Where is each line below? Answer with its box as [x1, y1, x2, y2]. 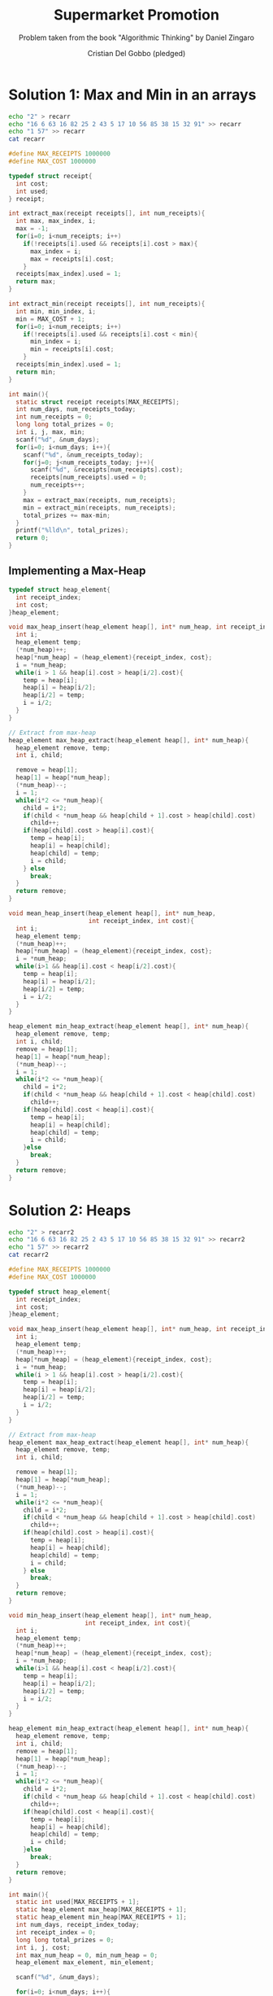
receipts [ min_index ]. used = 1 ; [15, 361, 122, 369]
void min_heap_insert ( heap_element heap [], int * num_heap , [8, 1611, 213, 1619]
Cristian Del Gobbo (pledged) [87, 48, 186, 58]
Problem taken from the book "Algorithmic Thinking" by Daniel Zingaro [19, 33, 254, 42]
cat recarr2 [8, 1251, 49, 1259]
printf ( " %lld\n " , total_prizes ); [15, 527, 129, 535]
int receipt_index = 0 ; [15, 1928, 96, 1937]
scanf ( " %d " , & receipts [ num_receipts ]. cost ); [29, 466, 184, 474]
